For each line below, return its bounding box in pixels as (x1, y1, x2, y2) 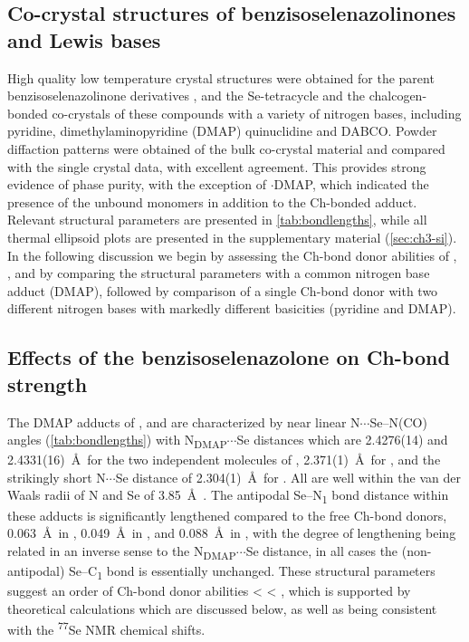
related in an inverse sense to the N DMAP (7, 541, 236, 562)
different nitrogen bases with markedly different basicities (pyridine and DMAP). (7, 299, 456, 318)
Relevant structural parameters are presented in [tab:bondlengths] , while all (7, 210, 427, 229)
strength (7, 369, 88, 398)
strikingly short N (7, 467, 106, 486)
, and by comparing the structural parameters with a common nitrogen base (7, 264, 430, 283)
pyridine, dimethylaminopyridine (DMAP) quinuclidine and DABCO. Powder (7, 121, 437, 140)
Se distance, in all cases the (245, 541, 398, 560)
